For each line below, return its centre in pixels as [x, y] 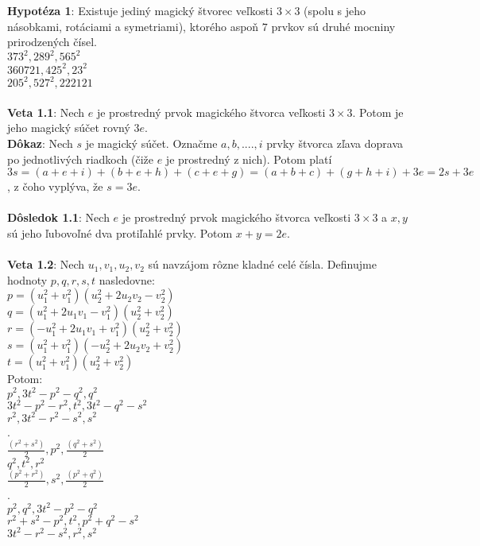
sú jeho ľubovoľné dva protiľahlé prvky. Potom [120, 233]
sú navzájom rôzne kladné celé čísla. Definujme [262, 264]
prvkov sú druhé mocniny [333, 26]
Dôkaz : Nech [40, 143]
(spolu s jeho [335, 10]
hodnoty [27, 279]
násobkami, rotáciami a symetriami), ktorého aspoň [133, 26]
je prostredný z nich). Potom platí [249, 159]
